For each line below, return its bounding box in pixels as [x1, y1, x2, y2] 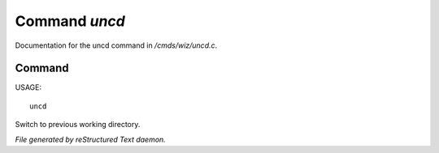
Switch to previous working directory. [15, 120, 141, 130]
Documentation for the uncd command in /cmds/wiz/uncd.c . [15, 40, 218, 50]
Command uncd [15, 12, 125, 30]
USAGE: [15, 83, 42, 92]
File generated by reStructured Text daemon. [15, 134, 166, 144]
